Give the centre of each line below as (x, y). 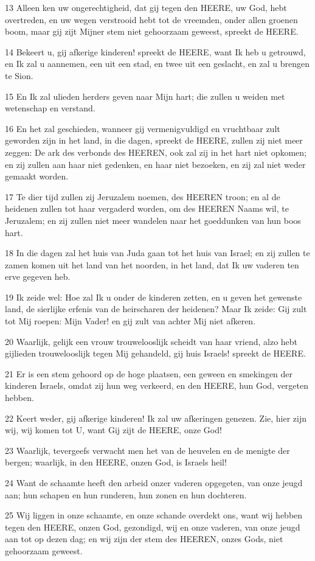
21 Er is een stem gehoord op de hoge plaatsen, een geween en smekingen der (149, 373)
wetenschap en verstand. (50, 108)
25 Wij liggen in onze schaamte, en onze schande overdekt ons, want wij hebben (154, 515)
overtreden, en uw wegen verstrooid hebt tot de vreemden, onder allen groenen (151, 19)
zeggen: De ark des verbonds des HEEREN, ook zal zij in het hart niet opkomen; (156, 152)
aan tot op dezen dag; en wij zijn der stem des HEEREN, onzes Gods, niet (144, 539)
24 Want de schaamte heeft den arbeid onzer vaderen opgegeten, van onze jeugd (154, 483)
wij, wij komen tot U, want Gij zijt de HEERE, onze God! (113, 430)
